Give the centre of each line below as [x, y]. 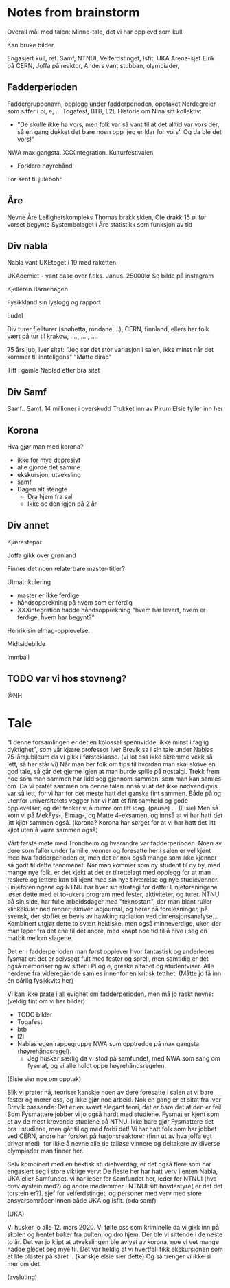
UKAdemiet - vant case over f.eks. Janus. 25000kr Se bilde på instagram [111, 276]
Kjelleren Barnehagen [38, 289]
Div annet [28, 525]
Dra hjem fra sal [50, 497]
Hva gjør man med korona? [45, 447]
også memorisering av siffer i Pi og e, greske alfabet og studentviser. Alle [111, 966]
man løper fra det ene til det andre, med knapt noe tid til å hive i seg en [107, 931]
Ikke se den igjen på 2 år [62, 504]
